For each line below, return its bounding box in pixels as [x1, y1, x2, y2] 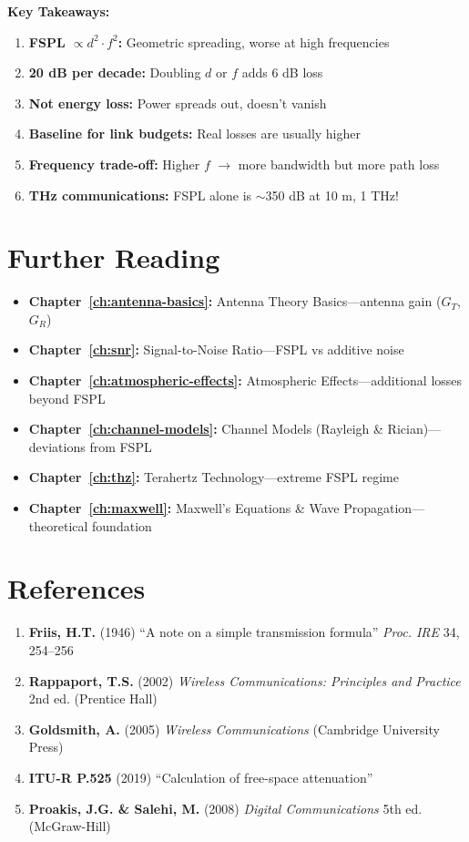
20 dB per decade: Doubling [28, 63, 201, 82]
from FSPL [89, 436, 152, 456]
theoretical [28, 516, 88, 535]
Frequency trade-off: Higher [28, 154, 200, 173]
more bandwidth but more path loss [238, 154, 440, 173]
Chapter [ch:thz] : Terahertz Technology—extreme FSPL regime [28, 467, 399, 487]
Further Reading [7, 239, 220, 276]
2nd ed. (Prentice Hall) [28, 689, 158, 708]
